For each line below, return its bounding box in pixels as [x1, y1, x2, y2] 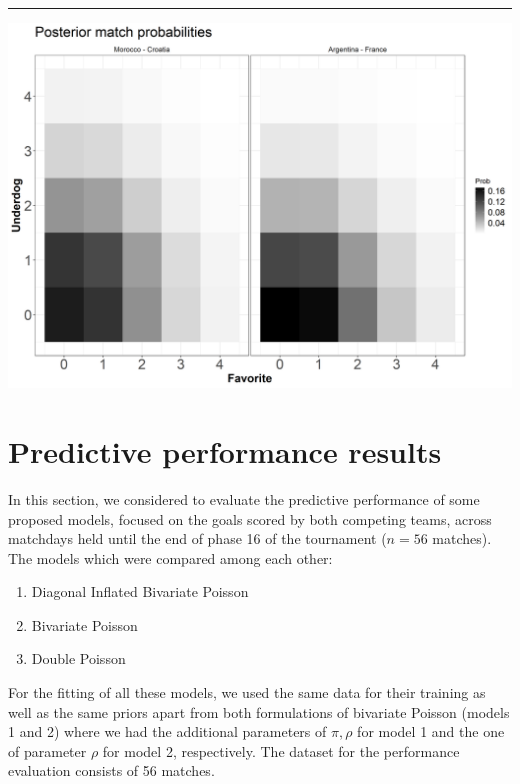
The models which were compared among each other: [8, 547, 333, 568]
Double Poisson [31, 648, 126, 669]
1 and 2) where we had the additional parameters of [8, 721, 327, 742]
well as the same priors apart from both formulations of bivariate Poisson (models [8, 701, 510, 722]
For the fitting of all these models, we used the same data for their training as [8, 682, 486, 703]
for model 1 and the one [357, 721, 505, 742]
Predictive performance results [8, 430, 442, 471]
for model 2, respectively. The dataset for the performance [102, 740, 460, 761]
